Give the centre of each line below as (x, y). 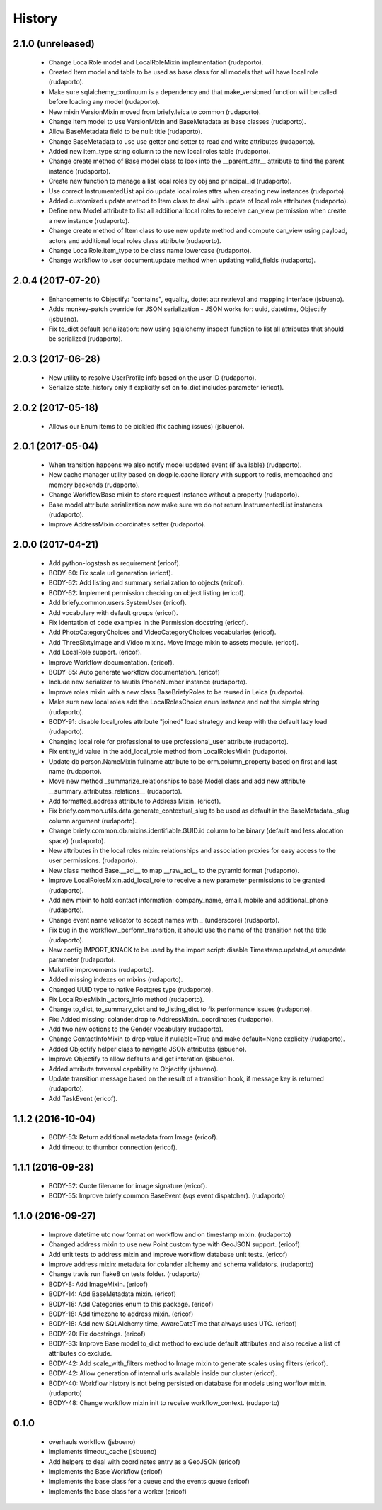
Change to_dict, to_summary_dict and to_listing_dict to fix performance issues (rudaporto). (180, 1009)
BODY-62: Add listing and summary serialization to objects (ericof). (146, 583)
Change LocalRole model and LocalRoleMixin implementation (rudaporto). (156, 62)
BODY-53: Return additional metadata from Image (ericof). (133, 1137)
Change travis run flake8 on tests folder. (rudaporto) (125, 1274)
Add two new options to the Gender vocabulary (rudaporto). (136, 1029)
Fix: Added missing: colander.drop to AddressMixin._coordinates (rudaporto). (161, 1019)
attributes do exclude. (80, 1353)
